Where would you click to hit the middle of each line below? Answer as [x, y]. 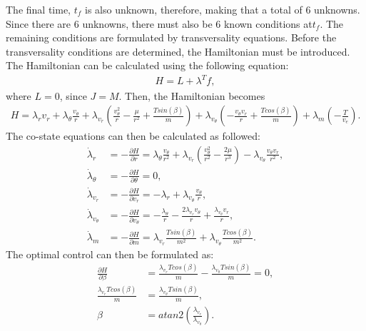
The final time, [38, 9]
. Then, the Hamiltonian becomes [192, 95]
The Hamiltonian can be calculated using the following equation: [147, 65]
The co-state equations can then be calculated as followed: [133, 136]
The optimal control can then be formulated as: [110, 254]
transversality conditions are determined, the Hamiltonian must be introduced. [178, 51]
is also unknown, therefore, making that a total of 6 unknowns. [222, 9]
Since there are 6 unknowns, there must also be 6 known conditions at [159, 23]
